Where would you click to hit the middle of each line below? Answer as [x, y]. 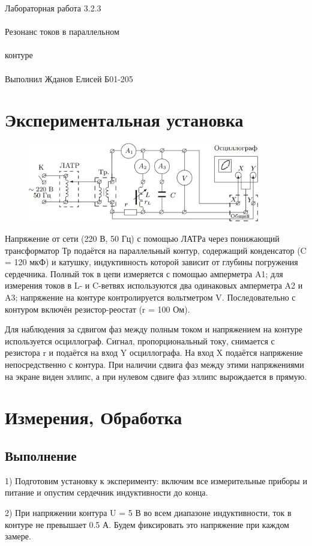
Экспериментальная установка [124, 120]
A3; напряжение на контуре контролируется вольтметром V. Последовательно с [150, 297]
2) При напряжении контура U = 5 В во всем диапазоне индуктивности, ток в [148, 512]
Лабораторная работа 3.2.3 [53, 8]
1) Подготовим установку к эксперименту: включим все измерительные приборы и [156, 480]
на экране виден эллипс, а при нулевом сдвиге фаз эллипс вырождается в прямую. [156, 376]
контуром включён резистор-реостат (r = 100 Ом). [97, 309]
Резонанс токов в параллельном [62, 31]
